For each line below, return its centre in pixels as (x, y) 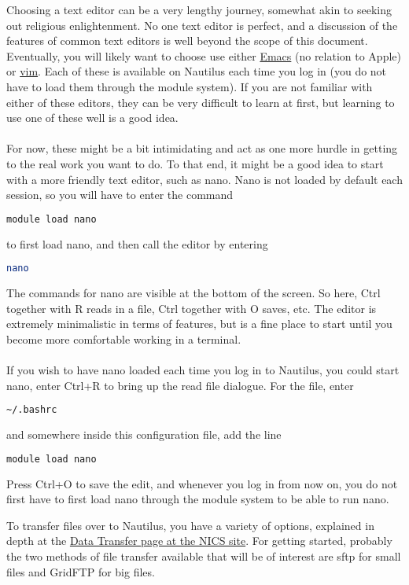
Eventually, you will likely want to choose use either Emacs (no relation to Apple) (204, 55)
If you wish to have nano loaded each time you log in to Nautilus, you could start (203, 370)
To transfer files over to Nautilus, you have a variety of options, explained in (190, 525)
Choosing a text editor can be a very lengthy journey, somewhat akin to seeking (199, 9)
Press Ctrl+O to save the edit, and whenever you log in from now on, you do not (202, 483)
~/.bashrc (32, 410)
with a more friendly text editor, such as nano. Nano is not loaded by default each (204, 179)
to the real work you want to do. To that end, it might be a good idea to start (195, 163)
